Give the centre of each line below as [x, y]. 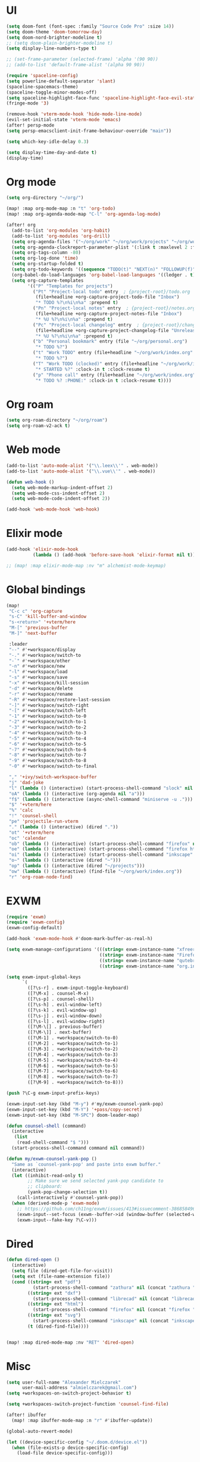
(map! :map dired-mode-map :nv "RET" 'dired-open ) [70, 1342]
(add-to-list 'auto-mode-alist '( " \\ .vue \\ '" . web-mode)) [81, 471]
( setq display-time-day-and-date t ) [51, 152]
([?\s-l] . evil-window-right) [66, 1021]
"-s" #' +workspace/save [38, 678]
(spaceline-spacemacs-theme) [42, 87]
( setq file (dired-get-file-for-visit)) [62, 1271]
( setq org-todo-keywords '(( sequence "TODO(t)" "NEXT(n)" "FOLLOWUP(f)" [104, 269]
